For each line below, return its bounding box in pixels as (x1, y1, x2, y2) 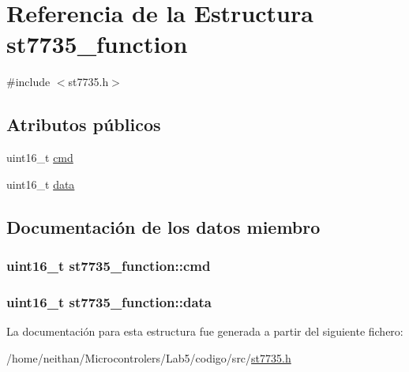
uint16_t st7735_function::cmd (6, 256, 211, 275)
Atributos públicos (6, 112, 161, 137)
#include (6, 73, 51, 90)
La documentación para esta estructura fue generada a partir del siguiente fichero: (6, 323, 403, 340)
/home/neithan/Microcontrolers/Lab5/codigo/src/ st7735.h (6, 349, 291, 366)
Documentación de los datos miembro (6, 214, 321, 239)
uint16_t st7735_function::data (6, 291, 212, 311)
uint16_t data (6, 175, 75, 192)
